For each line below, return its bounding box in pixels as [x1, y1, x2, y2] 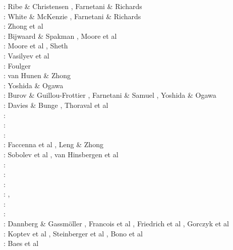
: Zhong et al [4, 21, 43, 31]
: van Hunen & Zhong [4, 70, 71, 81]
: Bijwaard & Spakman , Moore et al [4, 30, 117, 41]
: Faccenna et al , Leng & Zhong [4, 139, 103, 150]
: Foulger [4, 60, 31, 71]
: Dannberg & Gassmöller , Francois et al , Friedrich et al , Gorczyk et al [4, 218, 229, 229]
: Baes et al [4, 238, 39, 248]
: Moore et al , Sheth [4, 40, 68, 51]
